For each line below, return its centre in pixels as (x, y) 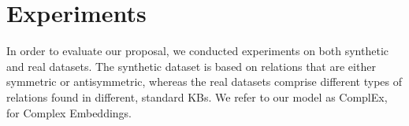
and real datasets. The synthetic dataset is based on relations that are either (191, 66)
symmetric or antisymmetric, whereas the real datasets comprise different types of (204, 82)
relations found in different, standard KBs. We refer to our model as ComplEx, (197, 96)
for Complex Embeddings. (69, 112)
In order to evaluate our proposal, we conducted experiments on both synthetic (197, 51)
